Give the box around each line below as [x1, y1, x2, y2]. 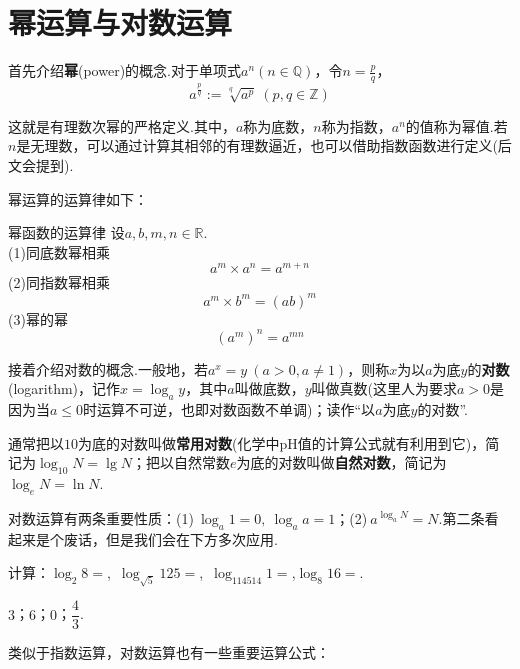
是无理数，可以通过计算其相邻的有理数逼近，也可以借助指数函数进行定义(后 [16, 135, 512, 156]
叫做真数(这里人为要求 [311, 378, 457, 399]
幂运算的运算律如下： [8, 188, 148, 209]
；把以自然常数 [132, 452, 231, 473]
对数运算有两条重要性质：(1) [8, 507, 194, 528]
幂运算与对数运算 [8, 2, 233, 43]
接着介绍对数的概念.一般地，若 [8, 358, 208, 379]
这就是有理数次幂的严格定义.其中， [8, 115, 236, 136]
